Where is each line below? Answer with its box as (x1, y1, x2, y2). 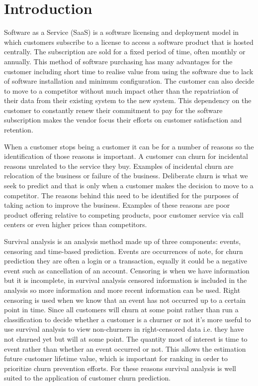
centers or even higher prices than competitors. (4, 219, 147, 230)
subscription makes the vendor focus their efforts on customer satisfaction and (4, 115, 242, 125)
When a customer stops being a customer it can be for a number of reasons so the (4, 141, 254, 151)
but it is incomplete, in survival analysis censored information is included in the (4, 275, 247, 285)
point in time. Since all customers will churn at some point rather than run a (4, 304, 239, 315)
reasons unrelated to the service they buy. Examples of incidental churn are (4, 160, 234, 171)
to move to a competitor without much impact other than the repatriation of (4, 85, 239, 96)
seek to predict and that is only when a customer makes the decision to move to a (4, 180, 254, 191)
